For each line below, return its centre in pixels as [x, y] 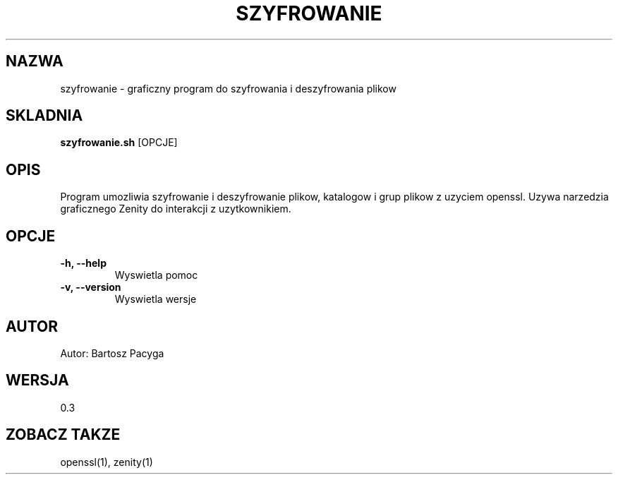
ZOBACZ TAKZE [63, 435]
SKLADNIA [44, 116]
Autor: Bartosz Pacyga [112, 353]
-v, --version [91, 287]
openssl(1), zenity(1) [107, 462]
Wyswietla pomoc [156, 275]
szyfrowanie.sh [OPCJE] [119, 143]
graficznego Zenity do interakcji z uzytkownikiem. [176, 209]
